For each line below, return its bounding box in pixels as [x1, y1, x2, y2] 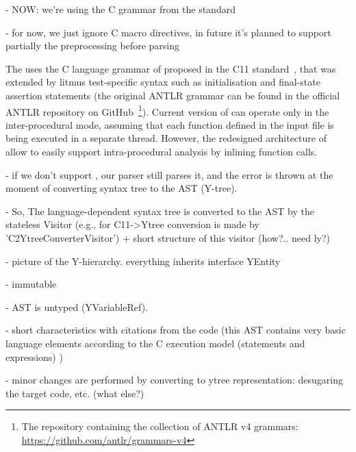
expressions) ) [5, 349, 63, 364]
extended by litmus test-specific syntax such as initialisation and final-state [5, 75, 320, 89]
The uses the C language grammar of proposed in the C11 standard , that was [5, 61, 336, 75]
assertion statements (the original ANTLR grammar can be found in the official [5, 88, 340, 102]
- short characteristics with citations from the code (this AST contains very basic [5, 323, 346, 337]
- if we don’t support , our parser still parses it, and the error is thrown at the [5, 167, 333, 181]
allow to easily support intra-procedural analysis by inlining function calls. [5, 145, 318, 158]
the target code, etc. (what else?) [5, 386, 144, 400]
